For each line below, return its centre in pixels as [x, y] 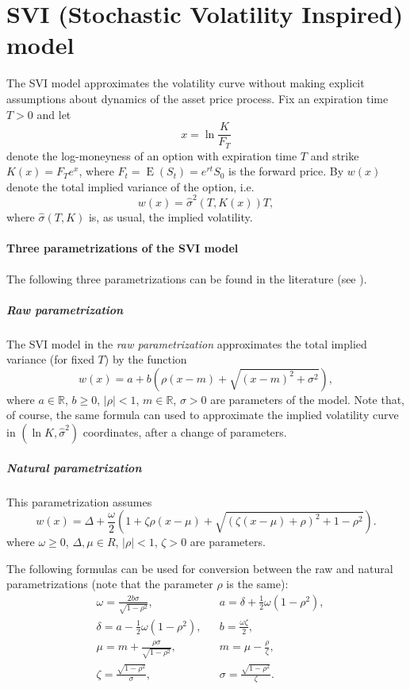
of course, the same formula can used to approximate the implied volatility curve [203, 415]
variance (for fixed [50, 359]
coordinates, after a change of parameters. [185, 432]
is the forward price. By [286, 171]
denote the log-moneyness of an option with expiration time [152, 155]
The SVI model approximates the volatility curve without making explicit [186, 83]
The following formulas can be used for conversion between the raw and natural [200, 568]
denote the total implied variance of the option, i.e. [130, 186]
